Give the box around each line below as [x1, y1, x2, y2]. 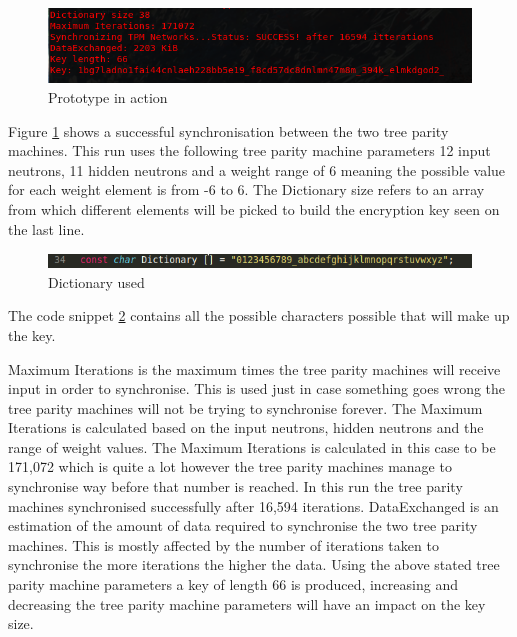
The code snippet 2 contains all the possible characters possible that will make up [8, 305, 510, 326]
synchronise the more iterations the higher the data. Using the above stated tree [8, 554, 500, 575]
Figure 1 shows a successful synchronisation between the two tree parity [8, 120, 449, 141]
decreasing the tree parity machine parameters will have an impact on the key [8, 593, 486, 614]
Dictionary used [48, 271, 145, 292]
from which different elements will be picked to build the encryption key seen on [8, 198, 500, 219]
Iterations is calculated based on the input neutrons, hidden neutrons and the [8, 417, 484, 438]
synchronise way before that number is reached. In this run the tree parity [8, 476, 463, 497]
